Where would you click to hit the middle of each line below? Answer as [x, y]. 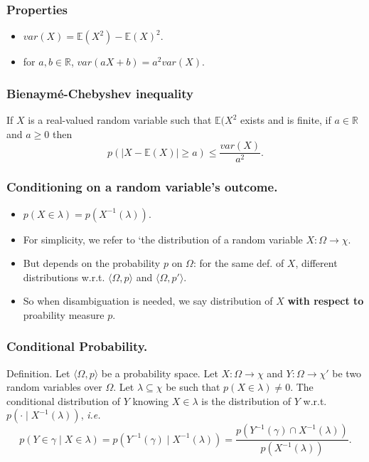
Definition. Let [38, 373]
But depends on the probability [92, 263]
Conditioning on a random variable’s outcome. [142, 187]
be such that [193, 387]
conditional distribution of [64, 400]
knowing [151, 400]
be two [347, 373]
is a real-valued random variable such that [120, 120]
